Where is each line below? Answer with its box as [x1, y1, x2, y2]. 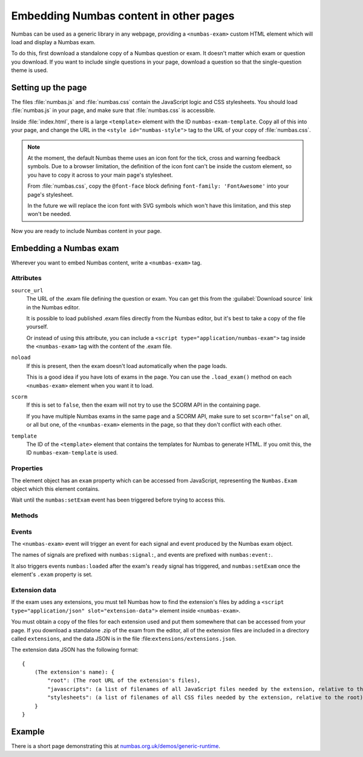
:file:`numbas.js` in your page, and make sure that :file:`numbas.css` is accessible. [11, 107, 216, 114]
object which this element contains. [11, 485, 100, 493]
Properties [11, 464, 44, 473]
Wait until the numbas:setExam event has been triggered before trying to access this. [11, 496, 226, 503]
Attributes [11, 274, 42, 283]
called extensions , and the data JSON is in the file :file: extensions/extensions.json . [11, 635, 237, 642]
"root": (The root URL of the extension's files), [47, 677, 201, 684]
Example [11, 726, 45, 736]
